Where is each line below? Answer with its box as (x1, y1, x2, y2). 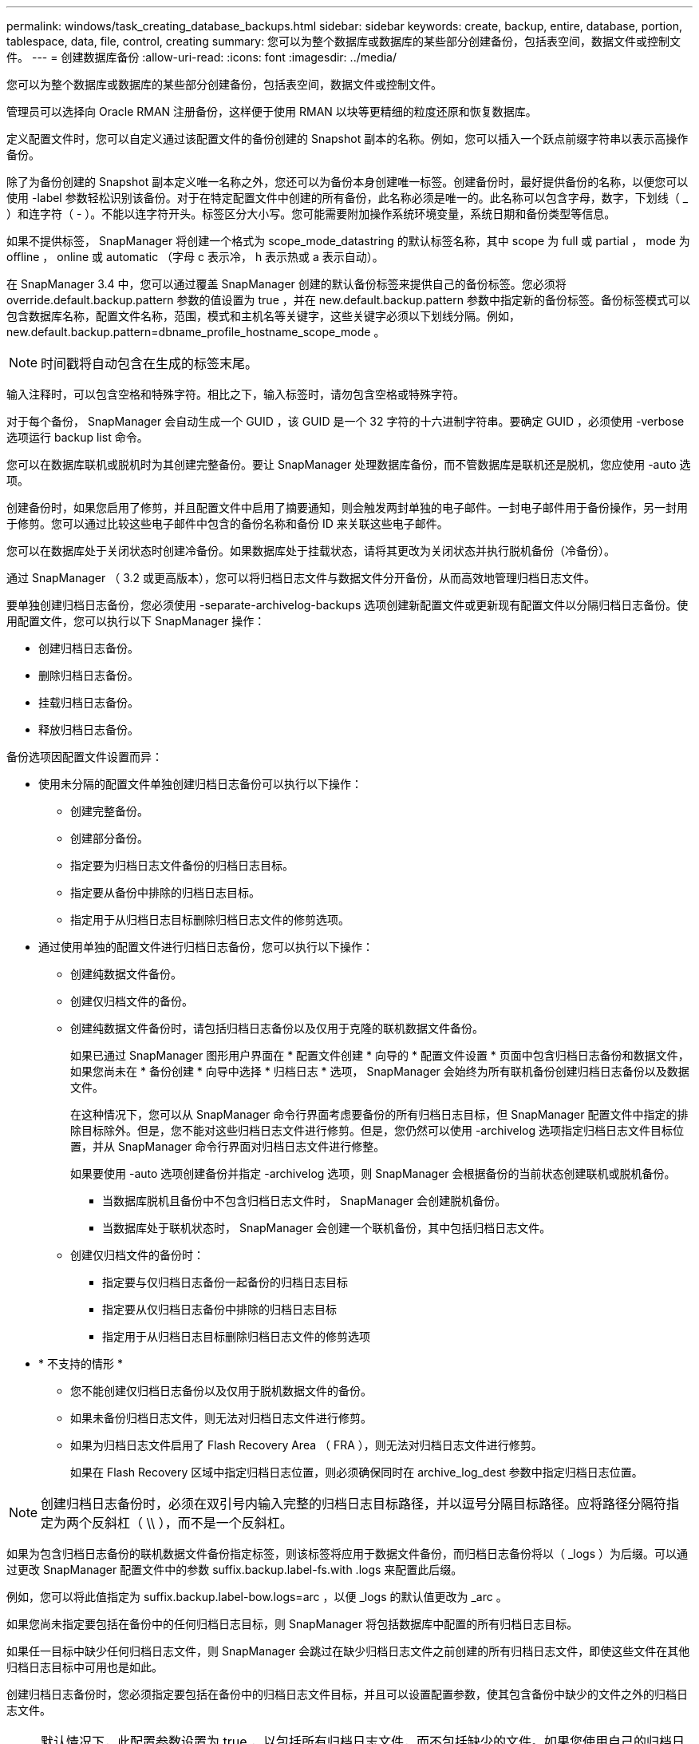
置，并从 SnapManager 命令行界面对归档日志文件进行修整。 (70, 1140, 385, 1153)
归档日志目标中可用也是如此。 (6, 1660, 163, 1674)
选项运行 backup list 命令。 (6, 430, 148, 444)
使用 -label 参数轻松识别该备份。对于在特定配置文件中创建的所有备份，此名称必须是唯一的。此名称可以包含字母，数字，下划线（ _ (6, 191, 689, 204)
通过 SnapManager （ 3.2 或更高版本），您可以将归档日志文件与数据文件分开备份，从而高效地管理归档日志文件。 (6, 571, 595, 585)
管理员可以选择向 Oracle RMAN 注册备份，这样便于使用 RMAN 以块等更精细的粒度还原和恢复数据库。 (6, 105, 537, 118)
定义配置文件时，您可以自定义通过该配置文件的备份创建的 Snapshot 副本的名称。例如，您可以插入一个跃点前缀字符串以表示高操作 (6, 132, 689, 145)
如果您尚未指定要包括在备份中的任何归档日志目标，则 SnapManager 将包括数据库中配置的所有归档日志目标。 (6, 1617, 579, 1631)
